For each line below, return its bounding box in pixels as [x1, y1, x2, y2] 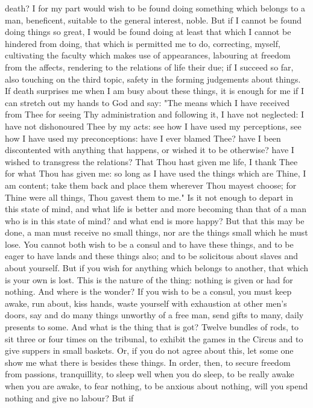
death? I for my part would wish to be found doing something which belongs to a [5, 2, 306, 14]
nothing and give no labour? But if [5, 391, 134, 404]
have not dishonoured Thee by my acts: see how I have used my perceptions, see [5, 119, 302, 132]
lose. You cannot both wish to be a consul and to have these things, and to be [5, 237, 294, 250]
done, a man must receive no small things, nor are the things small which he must [5, 226, 308, 239]
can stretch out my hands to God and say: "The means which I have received [5, 96, 289, 108]
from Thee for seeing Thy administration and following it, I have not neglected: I [5, 108, 305, 121]
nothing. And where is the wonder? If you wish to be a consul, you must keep [5, 285, 292, 298]
